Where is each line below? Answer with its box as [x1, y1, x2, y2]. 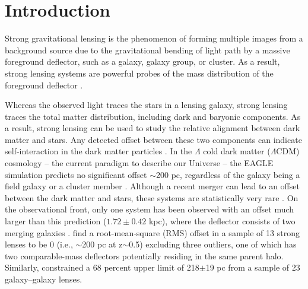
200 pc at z [82, 238, 123, 250]
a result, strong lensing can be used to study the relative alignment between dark [5, 122, 300, 134]
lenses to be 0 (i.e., [5, 238, 73, 250]
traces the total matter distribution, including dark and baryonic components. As [5, 110, 301, 122]
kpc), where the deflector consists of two [148, 215, 296, 227]
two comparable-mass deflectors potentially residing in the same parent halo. [5, 249, 284, 262]
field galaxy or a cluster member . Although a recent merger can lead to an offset [5, 180, 300, 192]
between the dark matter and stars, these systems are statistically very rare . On [5, 191, 299, 204]
